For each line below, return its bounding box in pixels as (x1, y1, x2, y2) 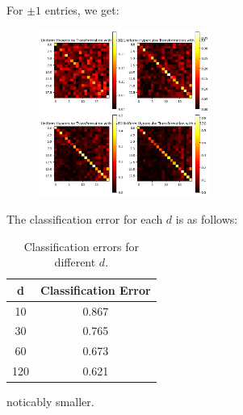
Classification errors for (23, 237, 139, 254)
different (54, 254, 96, 270)
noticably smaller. (6, 393, 94, 410)
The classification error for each (6, 210, 163, 227)
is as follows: (175, 210, 238, 227)
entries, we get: (44, 2, 119, 18)
